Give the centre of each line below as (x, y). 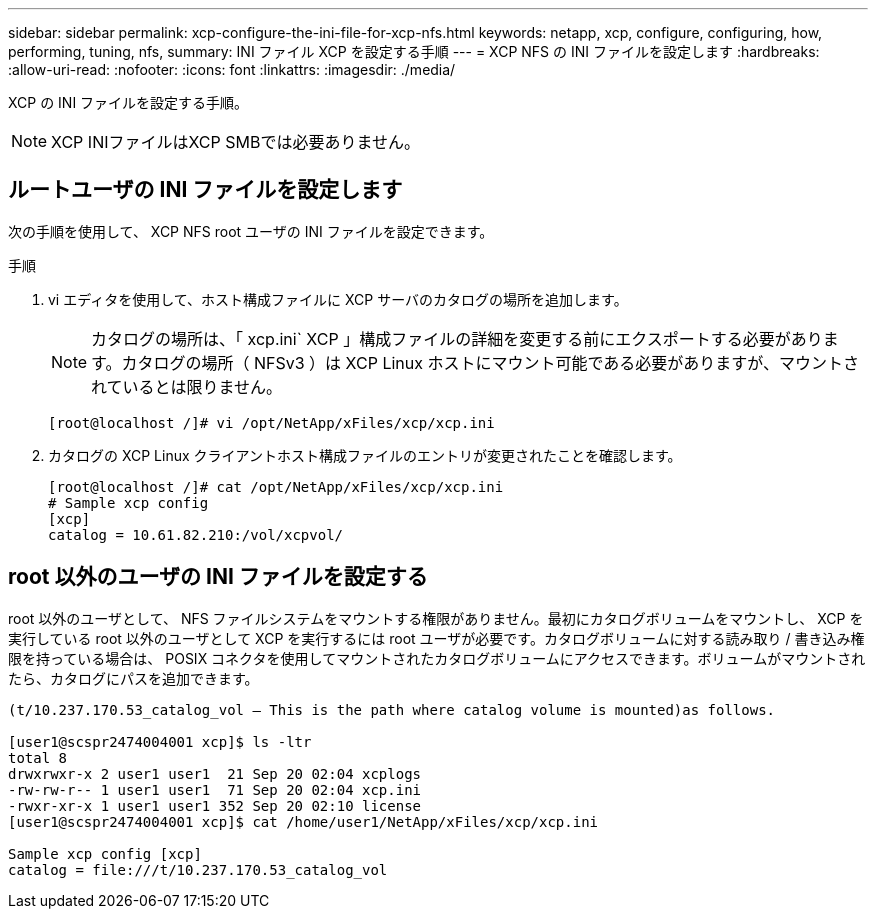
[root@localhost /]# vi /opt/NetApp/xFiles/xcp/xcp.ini (271, 422)
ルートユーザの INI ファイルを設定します (205, 190)
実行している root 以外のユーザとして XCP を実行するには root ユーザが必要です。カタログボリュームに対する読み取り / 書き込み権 (436, 638)
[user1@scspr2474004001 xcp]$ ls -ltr (160, 741)
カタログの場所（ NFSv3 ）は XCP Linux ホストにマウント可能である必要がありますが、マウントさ (490, 362)
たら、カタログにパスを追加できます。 (133, 678)
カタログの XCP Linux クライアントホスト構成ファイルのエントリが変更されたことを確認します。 (365, 455)
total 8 (38, 757)
